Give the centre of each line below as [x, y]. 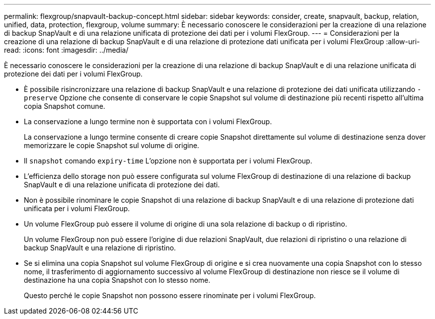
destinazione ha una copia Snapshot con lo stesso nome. [117, 280]
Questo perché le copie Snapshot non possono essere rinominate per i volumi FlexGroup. [170, 295]
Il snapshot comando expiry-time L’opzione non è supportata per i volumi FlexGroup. [168, 161]
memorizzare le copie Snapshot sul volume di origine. [112, 145]
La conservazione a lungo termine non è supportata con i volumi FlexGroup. [148, 121]
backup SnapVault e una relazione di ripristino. [100, 248]
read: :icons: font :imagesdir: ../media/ [66, 50]
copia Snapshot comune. [65, 106]
